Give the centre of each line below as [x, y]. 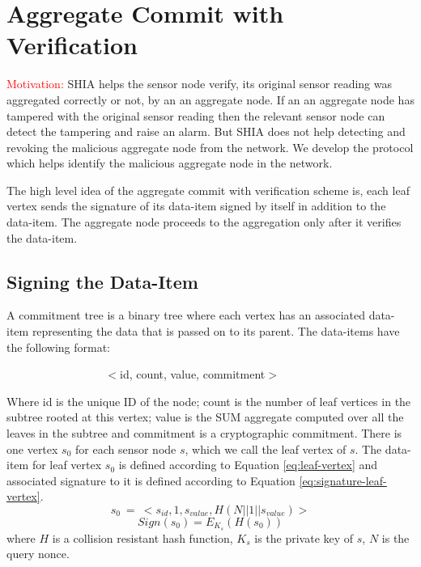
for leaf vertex [67, 465]
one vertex [32, 449]
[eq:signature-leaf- [343, 480]
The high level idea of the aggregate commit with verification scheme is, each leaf [208, 190]
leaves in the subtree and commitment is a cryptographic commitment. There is [204, 433]
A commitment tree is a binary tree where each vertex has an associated [186, 315]
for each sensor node [126, 449]
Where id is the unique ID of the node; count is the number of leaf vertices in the [209, 401]
